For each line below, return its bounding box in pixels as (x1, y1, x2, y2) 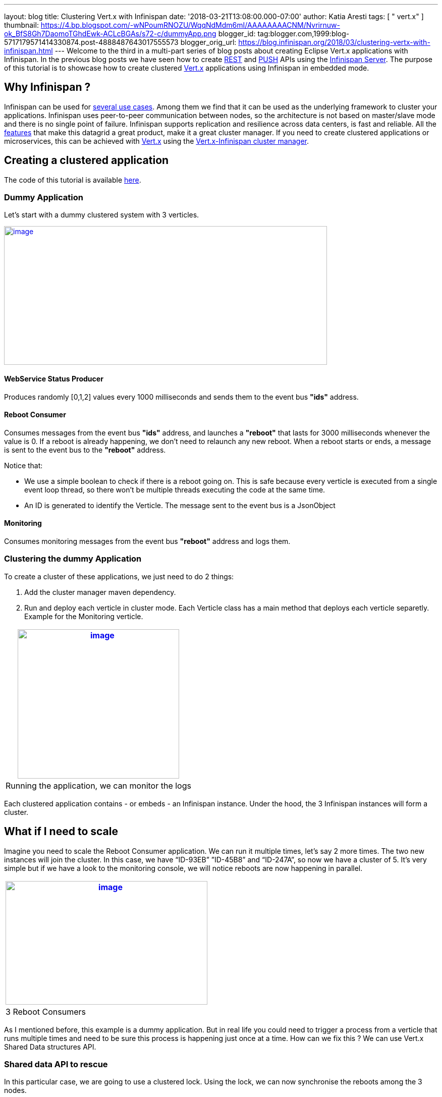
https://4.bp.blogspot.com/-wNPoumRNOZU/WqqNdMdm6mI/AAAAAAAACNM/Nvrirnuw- (40, 21, 340, 29)
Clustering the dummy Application (4, 554, 142, 564)
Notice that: (4, 461, 43, 470)
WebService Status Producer (4, 374, 103, 383)
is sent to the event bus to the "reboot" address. (4, 445, 166, 454)
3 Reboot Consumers (6, 1006, 86, 1017)
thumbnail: (4, 21, 39, 29)
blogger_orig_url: (180, 38, 237, 46)
